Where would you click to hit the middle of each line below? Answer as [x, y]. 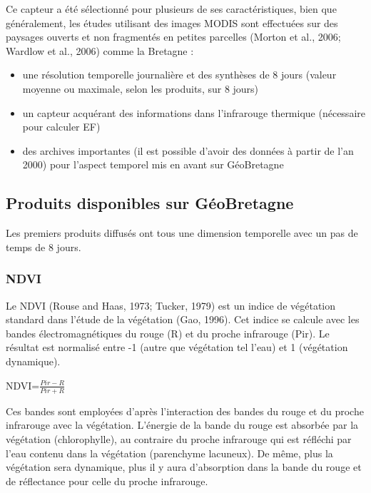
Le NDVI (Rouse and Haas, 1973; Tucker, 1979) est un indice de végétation [171, 305]
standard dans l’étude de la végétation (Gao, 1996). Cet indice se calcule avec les [183, 319]
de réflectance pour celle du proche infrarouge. [107, 481]
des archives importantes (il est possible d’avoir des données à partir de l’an [188, 150]
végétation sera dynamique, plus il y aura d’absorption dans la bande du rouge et [184, 467]
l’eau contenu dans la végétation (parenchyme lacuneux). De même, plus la [169, 453]
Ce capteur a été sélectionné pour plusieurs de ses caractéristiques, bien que [171, 9]
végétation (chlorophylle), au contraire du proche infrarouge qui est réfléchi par [179, 439]
